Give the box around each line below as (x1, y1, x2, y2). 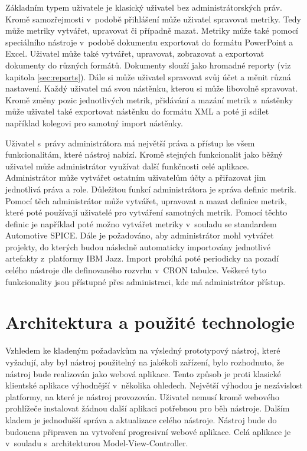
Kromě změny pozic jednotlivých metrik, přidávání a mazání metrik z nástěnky (5, 93, 293, 106)
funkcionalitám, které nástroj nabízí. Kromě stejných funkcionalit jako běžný (5, 148, 283, 161)
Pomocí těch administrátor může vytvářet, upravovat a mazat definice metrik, (5, 194, 287, 207)
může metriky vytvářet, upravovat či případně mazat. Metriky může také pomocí (5, 24, 299, 37)
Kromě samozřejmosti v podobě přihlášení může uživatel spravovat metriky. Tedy (5, 12, 301, 25)
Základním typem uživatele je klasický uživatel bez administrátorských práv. (5, 1, 282, 13)
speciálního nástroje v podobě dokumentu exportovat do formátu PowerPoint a (5, 35, 293, 48)
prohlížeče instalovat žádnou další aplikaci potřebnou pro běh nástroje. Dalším (5, 402, 290, 414)
